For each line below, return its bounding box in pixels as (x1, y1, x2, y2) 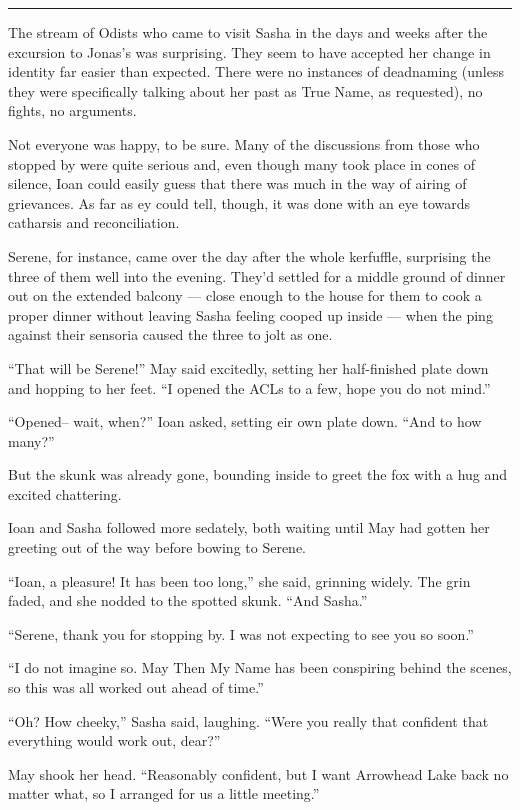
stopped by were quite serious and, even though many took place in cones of (8, 153, 476, 174)
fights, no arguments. (8, 100, 137, 121)
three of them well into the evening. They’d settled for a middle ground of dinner (8, 265, 506, 286)
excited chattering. (8, 483, 122, 504)
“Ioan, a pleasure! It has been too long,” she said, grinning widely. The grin (8, 570, 471, 591)
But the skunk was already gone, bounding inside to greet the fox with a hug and (8, 464, 508, 485)
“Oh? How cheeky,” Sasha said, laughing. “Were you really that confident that (8, 710, 489, 731)
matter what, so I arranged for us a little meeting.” (8, 783, 320, 804)
